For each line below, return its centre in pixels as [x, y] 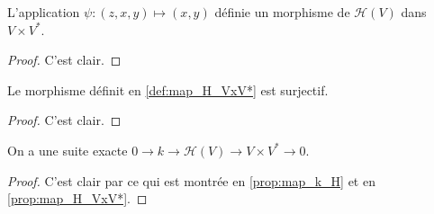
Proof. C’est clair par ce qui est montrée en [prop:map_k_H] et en [191, 180]
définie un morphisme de [282, 12]
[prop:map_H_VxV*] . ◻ [77, 198]
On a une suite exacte [68, 150]
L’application [44, 12]
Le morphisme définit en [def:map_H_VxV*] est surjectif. [168, 89]
